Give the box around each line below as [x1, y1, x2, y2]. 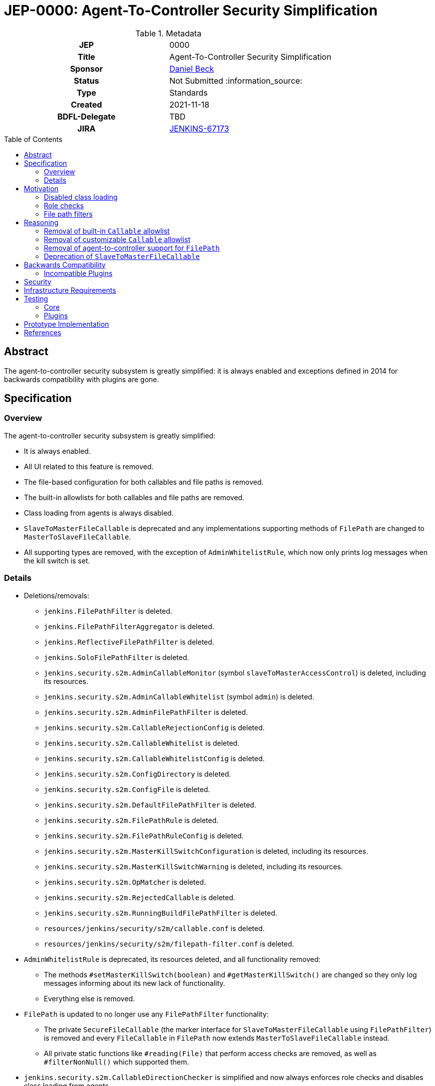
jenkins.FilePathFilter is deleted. [44, 606, 172, 615]
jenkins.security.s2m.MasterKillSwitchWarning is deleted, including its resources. [44, 862, 343, 871]
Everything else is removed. [44, 994, 135, 1003]
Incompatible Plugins [44, 269, 113, 277]
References [24, 328, 61, 337]
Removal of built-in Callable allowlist [44, 226, 170, 235]
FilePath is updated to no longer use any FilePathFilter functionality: [24, 1009, 269, 1018]
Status [74, 75, 99, 86]
